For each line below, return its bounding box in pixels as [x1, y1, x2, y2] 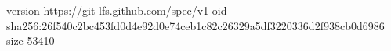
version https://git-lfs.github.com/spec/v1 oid [6, 2, 227, 18]
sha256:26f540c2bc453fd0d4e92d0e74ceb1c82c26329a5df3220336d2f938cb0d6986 [6, 17, 385, 33]
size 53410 [6, 32, 55, 49]
